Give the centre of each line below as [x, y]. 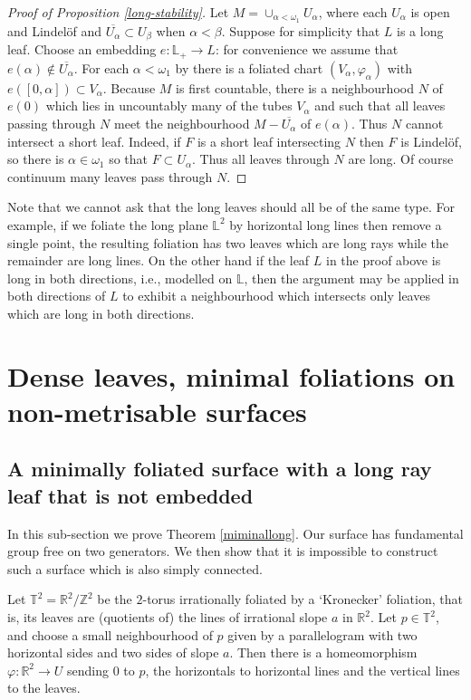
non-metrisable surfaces [157, 411]
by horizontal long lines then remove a [336, 224]
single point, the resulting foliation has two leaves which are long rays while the [228, 242]
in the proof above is [384, 260]
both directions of [57, 296]
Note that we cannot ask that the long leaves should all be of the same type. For [231, 207]
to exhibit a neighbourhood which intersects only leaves [276, 296]
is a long [420, 30]
